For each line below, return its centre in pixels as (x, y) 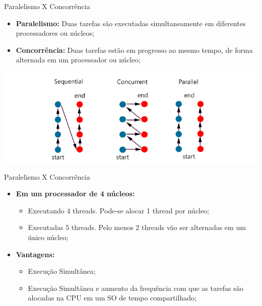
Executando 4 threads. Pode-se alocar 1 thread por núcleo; (118, 210)
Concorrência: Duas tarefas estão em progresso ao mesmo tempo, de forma (134, 50)
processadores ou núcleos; (55, 33)
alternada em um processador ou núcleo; (78, 60)
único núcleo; (48, 237)
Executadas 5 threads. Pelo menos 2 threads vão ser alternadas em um (137, 227)
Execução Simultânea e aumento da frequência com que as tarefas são (136, 288)
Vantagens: (35, 254)
